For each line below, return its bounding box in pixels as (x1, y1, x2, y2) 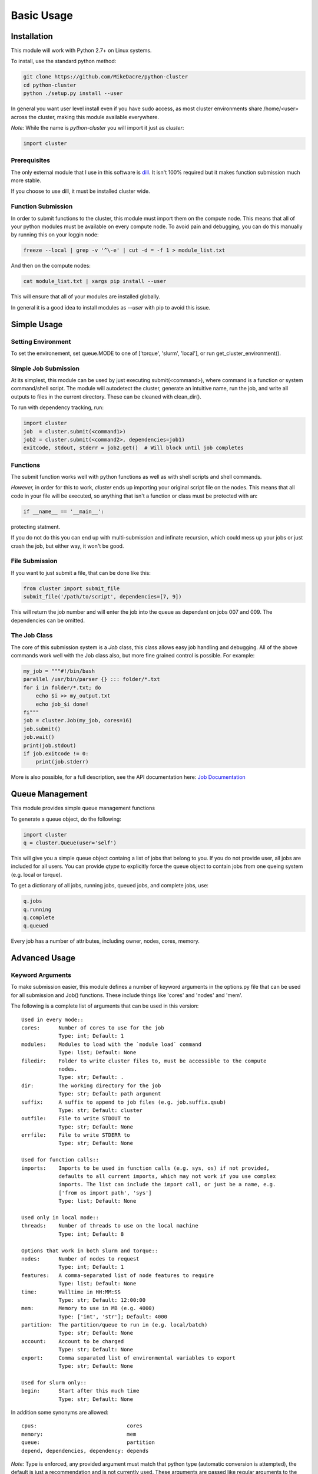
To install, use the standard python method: (11, 58, 117, 65)
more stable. (11, 177, 41, 184)
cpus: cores (21, 1423, 143, 1429)
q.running (23, 906, 52, 913)
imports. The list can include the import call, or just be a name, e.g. (58, 1181, 276, 1188)
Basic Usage (11, 9, 73, 22)
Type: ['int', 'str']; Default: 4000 (58, 1313, 168, 1320)
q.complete (23, 914, 55, 921)
